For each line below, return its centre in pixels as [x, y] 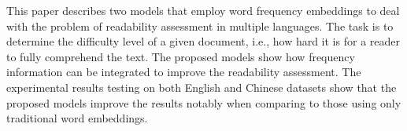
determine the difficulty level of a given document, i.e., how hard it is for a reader [203, 41]
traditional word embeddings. [77, 118]
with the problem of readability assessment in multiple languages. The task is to [200, 25]
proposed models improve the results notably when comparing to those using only [204, 102]
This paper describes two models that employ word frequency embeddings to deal [203, 10]
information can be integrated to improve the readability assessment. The [184, 72]
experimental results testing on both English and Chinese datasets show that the [202, 87]
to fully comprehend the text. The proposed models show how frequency [181, 56]
